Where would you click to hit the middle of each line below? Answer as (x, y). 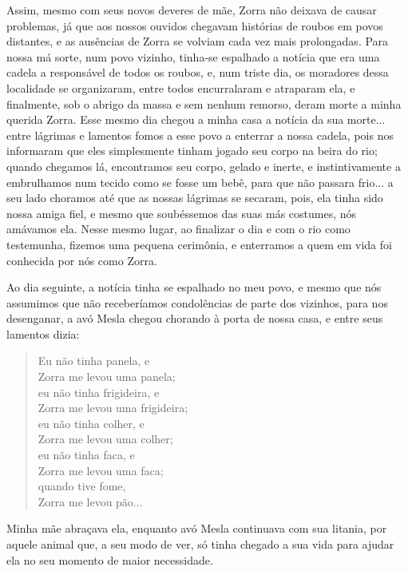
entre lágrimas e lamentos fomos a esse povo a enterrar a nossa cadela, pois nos (200, 135)
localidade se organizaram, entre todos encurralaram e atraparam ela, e (181, 87)
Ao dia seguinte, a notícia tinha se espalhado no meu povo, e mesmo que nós (194, 287)
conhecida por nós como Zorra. (82, 260)
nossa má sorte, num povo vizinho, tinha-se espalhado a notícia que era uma (193, 56)
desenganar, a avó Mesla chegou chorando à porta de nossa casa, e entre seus (195, 318)
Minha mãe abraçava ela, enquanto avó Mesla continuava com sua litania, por (197, 528)
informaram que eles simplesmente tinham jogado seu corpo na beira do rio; (192, 151)
